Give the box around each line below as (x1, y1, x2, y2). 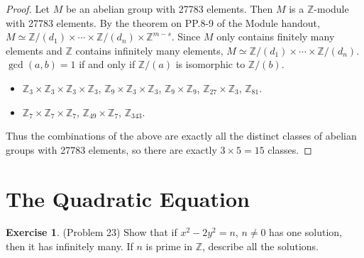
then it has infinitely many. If (6, 239, 133, 254)
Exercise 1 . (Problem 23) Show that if (6, 225, 177, 240)
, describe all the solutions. (202, 239, 319, 254)
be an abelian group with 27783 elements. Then (65, 1, 273, 16)
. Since (171, 29, 201, 44)
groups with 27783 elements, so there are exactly (6, 142, 217, 157)
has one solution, (269, 225, 342, 240)
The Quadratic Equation (6, 184, 250, 213)
